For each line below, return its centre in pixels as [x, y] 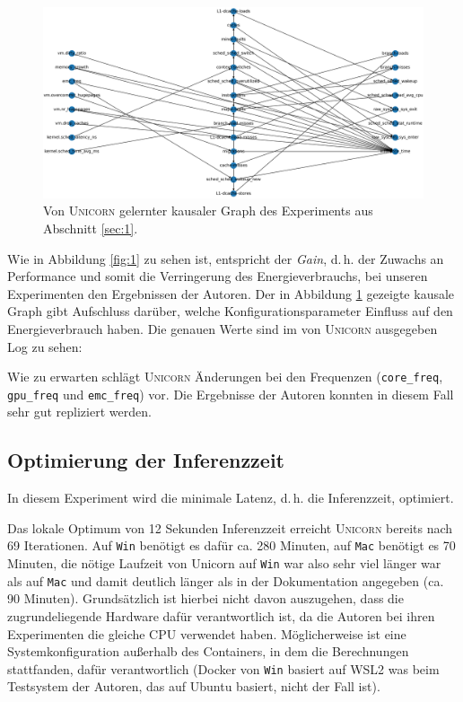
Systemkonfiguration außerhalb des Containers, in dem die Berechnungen [208, 651]
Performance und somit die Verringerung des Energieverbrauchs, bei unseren [218, 276]
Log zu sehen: [45, 346]
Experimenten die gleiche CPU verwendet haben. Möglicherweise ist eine [207, 633]
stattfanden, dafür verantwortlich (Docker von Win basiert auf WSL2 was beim [223, 668]
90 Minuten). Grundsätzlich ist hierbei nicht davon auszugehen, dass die [205, 598]
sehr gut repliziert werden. [79, 412]
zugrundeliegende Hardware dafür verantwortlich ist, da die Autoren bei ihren [221, 616]
